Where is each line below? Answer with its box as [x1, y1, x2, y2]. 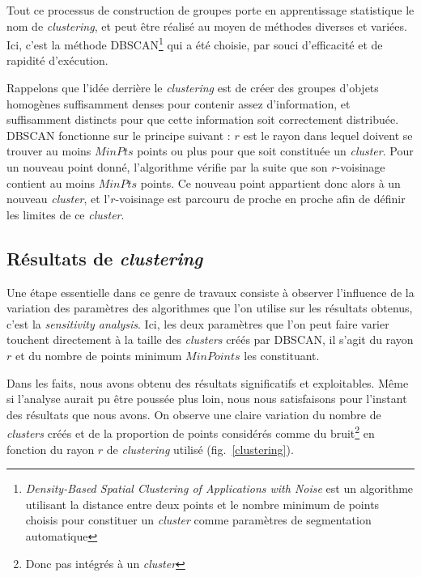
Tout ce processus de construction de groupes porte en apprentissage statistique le [6, 2, 415, 18]
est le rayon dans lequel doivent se [243, 126, 413, 143]
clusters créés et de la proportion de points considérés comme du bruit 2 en [6, 422, 375, 441]
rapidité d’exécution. [6, 52, 108, 69]
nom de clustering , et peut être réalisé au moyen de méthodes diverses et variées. [6, 17, 407, 34]
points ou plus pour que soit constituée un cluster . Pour [137, 142, 414, 159]
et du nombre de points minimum [15, 346, 182, 363]
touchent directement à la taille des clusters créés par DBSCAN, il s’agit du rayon [6, 331, 414, 348]
